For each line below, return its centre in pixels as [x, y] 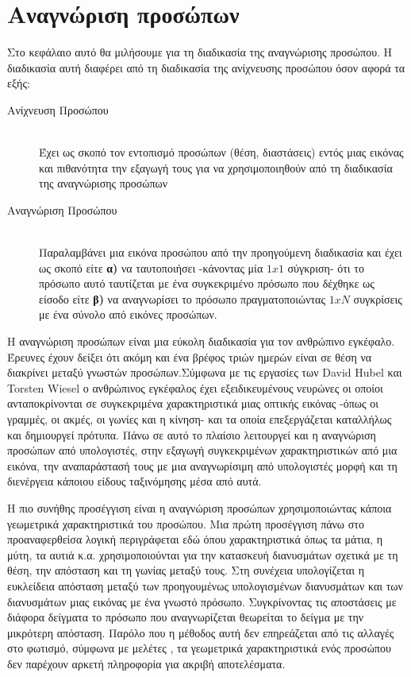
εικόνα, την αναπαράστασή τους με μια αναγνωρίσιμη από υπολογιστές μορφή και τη [202, 465]
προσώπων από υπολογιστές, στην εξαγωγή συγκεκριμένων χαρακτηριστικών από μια [202, 450]
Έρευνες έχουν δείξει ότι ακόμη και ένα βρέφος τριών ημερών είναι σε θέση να [190, 356]
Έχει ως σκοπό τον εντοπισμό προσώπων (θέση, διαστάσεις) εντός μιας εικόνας [221, 152]
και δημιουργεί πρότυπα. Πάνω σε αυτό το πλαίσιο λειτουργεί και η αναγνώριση [192, 434]
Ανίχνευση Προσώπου [58, 109]
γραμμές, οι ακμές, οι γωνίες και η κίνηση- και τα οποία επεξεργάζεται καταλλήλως [200, 419]
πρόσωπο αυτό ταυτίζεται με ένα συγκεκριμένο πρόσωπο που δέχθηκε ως [207, 283]
